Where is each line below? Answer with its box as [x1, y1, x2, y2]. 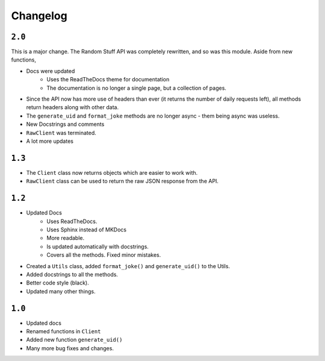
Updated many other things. [26, 287, 96, 295]
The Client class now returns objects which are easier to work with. [26, 169, 198, 176]
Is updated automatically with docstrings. [46, 243, 149, 250]
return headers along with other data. [26, 104, 119, 111]
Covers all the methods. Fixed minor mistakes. [46, 251, 161, 259]
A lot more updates [26, 137, 73, 145]
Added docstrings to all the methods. [26, 271, 119, 278]
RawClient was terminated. [26, 129, 96, 136]
